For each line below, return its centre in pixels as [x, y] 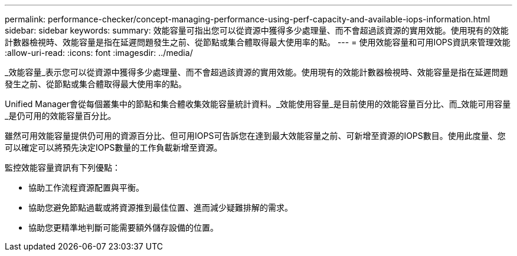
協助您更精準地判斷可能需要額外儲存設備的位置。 [123, 227]
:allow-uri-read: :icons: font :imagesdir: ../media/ [99, 53]
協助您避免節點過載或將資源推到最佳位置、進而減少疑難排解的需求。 [161, 207]
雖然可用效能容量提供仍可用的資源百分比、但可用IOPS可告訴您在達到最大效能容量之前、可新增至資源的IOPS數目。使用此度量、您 [255, 136]
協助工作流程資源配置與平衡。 [86, 187]
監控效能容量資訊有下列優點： [63, 167]
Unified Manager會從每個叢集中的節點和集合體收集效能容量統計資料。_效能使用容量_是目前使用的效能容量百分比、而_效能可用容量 [258, 104]
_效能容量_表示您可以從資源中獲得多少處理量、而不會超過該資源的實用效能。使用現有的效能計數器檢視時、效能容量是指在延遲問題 [256, 72]
